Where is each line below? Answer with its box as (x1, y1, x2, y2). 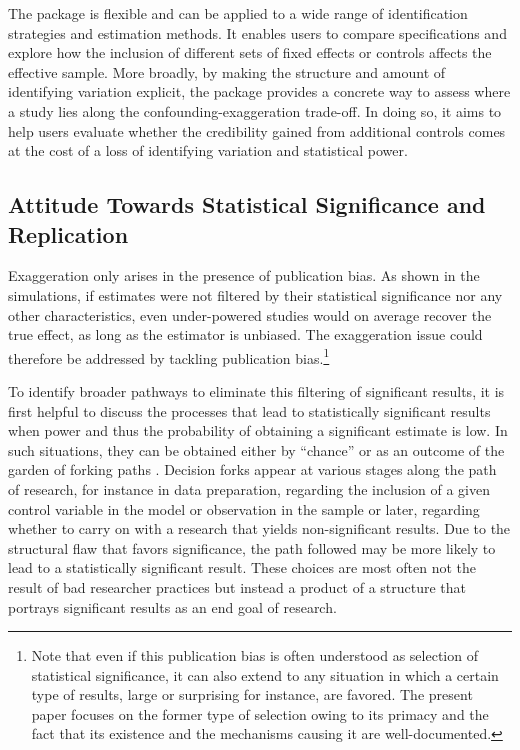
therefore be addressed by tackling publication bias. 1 (8, 344, 330, 368)
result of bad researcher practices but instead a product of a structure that (8, 576, 467, 597)
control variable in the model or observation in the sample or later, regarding (8, 498, 480, 519)
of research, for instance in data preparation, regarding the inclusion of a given (8, 478, 490, 499)
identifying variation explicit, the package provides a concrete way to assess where (8, 81, 511, 102)
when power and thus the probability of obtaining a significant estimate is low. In (8, 420, 508, 441)
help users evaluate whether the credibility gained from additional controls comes (8, 120, 506, 141)
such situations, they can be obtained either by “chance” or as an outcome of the (8, 439, 505, 460)
